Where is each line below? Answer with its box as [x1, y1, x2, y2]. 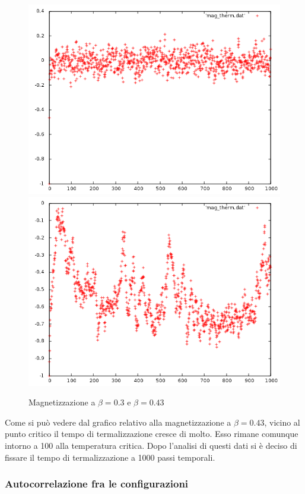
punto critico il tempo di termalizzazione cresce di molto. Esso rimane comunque [5, 427, 298, 440]
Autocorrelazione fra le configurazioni [5, 476, 189, 491]
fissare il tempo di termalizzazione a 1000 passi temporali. [5, 451, 215, 463]
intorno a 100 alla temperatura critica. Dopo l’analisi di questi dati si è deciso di [5, 439, 297, 451]
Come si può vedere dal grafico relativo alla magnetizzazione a [5, 416, 231, 428]
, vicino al [264, 416, 300, 428]
